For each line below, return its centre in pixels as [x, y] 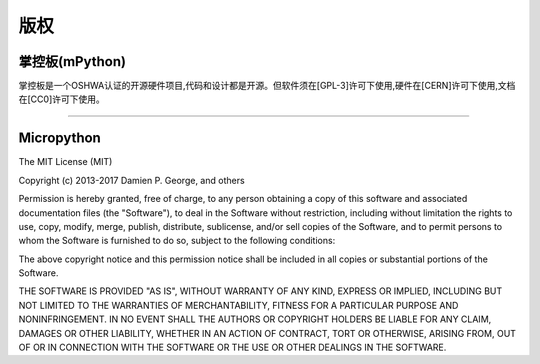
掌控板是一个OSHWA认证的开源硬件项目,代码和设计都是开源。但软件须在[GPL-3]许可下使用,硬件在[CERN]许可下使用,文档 [267, 86]
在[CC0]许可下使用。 [61, 99]
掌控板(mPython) [72, 61]
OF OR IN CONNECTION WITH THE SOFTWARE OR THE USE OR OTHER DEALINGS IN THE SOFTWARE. [232, 347]
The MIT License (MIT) [65, 162]
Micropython [60, 138]
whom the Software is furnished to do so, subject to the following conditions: [177, 241]
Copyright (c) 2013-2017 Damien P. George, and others [131, 180]
